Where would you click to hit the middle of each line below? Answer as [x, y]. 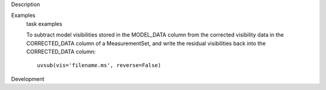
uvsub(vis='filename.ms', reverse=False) [99, 65]
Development [28, 79]
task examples [44, 23]
